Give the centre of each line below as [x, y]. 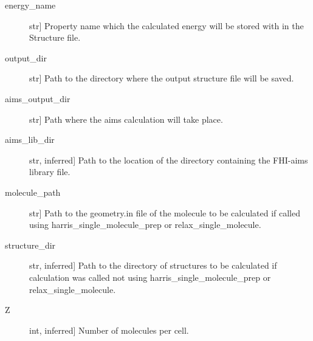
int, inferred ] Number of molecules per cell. [109, 330]
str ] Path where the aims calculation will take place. [126, 119]
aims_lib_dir [30, 139]
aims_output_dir [38, 98]
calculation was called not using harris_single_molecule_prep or [150, 277]
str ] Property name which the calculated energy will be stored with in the [167, 25]
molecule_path [33, 192]
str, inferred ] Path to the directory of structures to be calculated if [153, 265]
